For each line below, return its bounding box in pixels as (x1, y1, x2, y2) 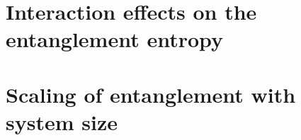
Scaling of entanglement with (6, 79, 296, 108)
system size (6, 107, 118, 136)
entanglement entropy (6, 25, 224, 53)
